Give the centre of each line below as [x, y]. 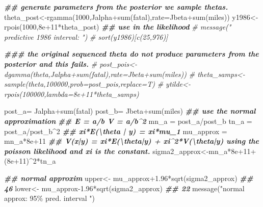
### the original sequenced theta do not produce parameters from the [131, 54]
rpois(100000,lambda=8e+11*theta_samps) [72, 94]
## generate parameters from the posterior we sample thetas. [116, 7]
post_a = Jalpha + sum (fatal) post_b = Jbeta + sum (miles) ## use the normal [130, 111]
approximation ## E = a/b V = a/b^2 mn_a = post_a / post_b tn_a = [128, 121]
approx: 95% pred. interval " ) [50, 198]
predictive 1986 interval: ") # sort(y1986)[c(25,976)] [86, 36]
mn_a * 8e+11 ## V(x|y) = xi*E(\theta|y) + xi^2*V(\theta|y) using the [132, 141]
